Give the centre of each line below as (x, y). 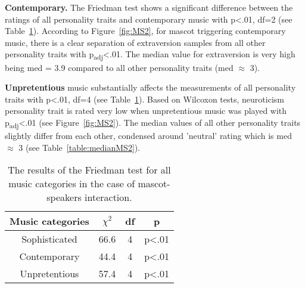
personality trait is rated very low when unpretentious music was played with (146, 111)
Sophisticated (49, 239)
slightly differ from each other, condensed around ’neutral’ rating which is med (148, 135)
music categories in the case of (72, 184)
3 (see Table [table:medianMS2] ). (80, 147)
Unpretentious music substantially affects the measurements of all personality (150, 87)
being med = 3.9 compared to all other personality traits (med (119, 67)
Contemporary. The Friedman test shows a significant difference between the (149, 7)
